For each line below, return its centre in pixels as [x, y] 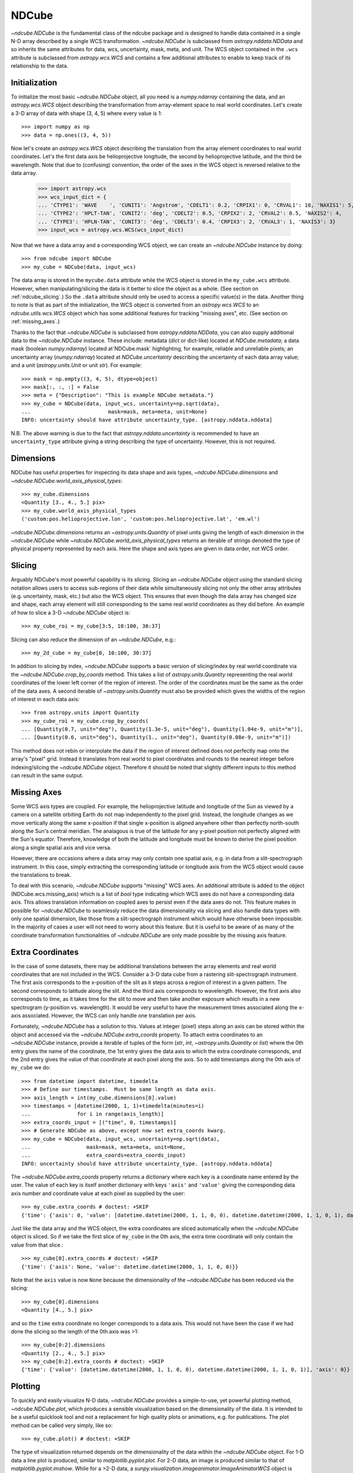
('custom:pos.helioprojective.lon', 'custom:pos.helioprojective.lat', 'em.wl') [141, 519]
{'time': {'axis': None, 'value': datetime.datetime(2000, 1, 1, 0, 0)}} [130, 1266]
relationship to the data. [40, 66]
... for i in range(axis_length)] [93, 1114]
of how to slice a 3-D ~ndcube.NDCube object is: [71, 612]
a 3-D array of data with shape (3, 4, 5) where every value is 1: [86, 113]
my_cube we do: [31, 1068]
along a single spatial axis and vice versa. [61, 847]
